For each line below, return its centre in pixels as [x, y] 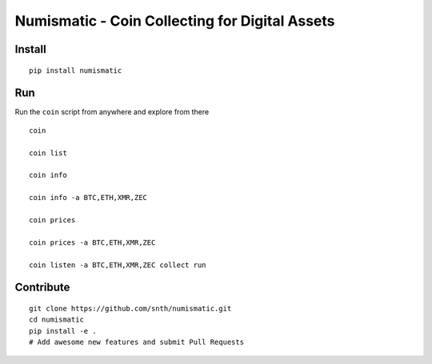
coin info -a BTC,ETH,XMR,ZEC [88, 198]
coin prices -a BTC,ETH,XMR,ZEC [92, 242]
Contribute [42, 288]
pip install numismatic [76, 70]
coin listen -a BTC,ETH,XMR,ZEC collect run [118, 265]
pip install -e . [63, 331]
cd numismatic [56, 320]
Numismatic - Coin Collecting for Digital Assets [175, 21]
